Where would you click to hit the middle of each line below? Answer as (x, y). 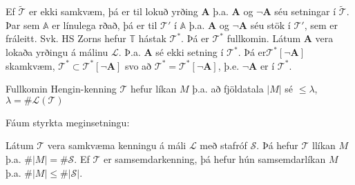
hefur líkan (154, 89)
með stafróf (223, 145)
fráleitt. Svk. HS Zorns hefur (66, 38)
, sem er (321, 25)
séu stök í (270, 25)
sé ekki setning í (190, 52)
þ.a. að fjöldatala (228, 89)
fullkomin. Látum (264, 38)
